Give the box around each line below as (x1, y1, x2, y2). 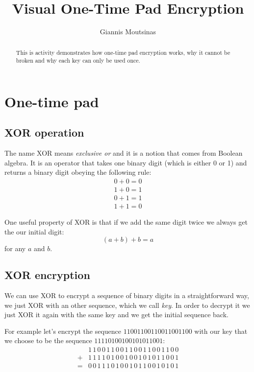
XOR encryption (4, 267, 90, 282)
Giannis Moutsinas (100, 26, 156, 37)
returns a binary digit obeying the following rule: (4, 167, 152, 177)
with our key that (194, 325, 248, 336)
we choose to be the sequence (4, 335, 92, 346)
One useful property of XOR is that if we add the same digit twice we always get (4, 217, 248, 227)
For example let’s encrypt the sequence (4, 325, 122, 336)
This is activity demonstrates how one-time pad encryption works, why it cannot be (16, 48, 230, 56)
